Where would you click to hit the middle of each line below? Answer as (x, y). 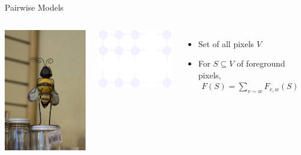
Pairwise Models (34, 7)
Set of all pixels (226, 43)
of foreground (261, 63)
